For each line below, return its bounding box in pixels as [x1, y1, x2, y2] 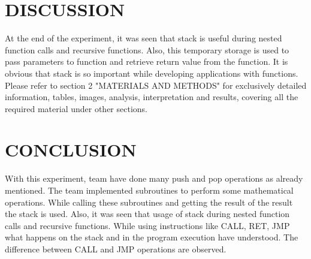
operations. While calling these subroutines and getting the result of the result [5, 195, 293, 208]
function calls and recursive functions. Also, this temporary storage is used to [5, 43, 289, 56]
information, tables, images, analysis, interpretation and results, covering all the [5, 91, 298, 103]
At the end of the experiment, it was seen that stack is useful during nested [5, 32, 282, 44]
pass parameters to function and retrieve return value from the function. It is [5, 55, 288, 68]
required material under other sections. [5, 102, 147, 115]
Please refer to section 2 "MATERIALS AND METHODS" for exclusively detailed [5, 79, 307, 91]
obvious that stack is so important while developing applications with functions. [5, 67, 298, 79]
